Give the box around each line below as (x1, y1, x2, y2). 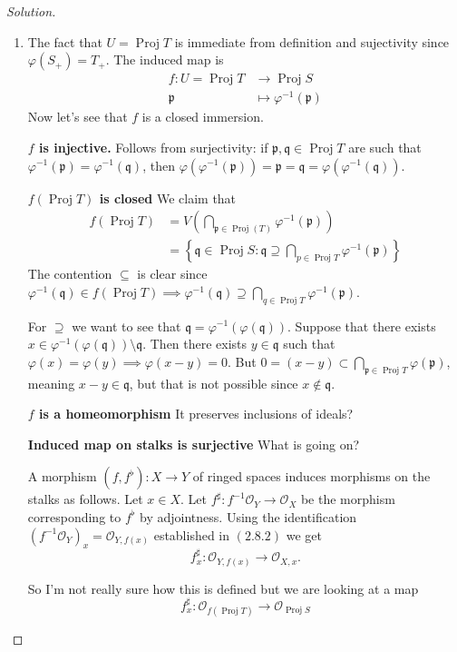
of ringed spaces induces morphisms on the (192, 467, 431, 486)
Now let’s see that (27, 107, 128, 126)
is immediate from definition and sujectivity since (174, 32, 450, 51)
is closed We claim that (99, 188, 237, 207)
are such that (348, 137, 422, 156)
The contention (27, 264, 112, 283)
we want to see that (72, 316, 181, 335)
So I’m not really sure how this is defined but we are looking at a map (27, 578, 419, 598)
